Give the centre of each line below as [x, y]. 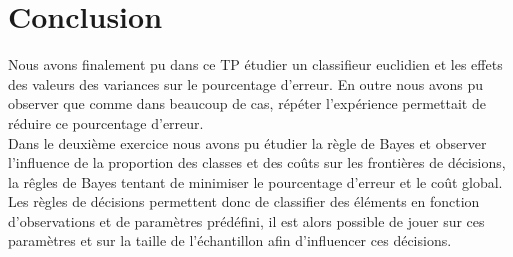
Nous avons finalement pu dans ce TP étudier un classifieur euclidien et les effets [255, 64]
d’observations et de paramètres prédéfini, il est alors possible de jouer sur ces [246, 220]
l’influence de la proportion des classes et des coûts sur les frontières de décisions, [257, 162]
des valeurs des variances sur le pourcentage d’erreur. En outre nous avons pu [246, 83]
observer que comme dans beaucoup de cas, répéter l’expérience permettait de [247, 103]
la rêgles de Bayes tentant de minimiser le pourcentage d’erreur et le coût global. [255, 181]
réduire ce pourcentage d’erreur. [106, 122]
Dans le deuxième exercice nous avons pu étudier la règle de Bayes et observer [247, 142]
